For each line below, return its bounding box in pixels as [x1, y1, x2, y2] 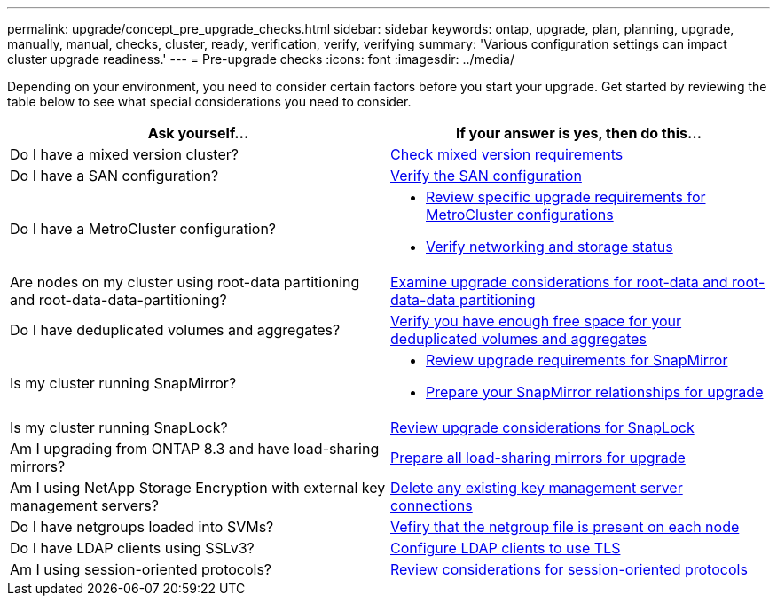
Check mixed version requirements [390, 145, 624, 163]
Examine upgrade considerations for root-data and [390, 273, 728, 291]
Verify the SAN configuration [390, 167, 582, 184]
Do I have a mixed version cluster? [10, 145, 239, 163]
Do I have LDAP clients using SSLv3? [10, 539, 255, 557]
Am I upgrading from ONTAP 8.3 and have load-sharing [10, 440, 380, 458]
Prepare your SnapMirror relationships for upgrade [426, 383, 764, 401]
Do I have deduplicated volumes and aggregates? [10, 321, 341, 339]
